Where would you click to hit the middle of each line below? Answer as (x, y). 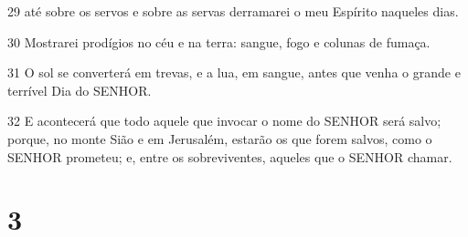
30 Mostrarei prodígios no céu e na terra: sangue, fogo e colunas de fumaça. (219, 41)
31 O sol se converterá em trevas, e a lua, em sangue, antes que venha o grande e (234, 72)
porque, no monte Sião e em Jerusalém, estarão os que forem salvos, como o (220, 138)
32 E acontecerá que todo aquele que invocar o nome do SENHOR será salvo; (224, 121)
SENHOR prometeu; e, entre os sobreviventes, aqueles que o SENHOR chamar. (230, 156)
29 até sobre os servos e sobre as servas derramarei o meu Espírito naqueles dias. (233, 11)
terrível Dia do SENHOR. (80, 90)
